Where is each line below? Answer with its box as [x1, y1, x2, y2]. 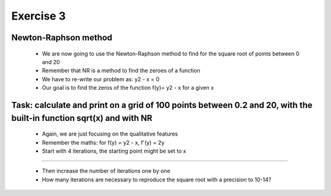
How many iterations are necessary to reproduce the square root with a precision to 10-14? [42, 176, 272, 183]
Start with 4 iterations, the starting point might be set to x [42, 147, 186, 154]
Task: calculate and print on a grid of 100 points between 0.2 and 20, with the [11, 100, 313, 110]
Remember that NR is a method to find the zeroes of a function [42, 67, 200, 74]
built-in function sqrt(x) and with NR [11, 113, 153, 123]
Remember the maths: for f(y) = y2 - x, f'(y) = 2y [42, 139, 165, 146]
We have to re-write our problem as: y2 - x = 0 [42, 75, 159, 82]
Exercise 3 [11, 9, 66, 23]
